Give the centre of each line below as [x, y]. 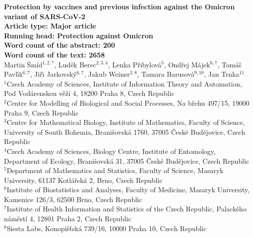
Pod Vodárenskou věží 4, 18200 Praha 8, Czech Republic [89, 93]
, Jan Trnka [222, 74]
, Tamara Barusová [166, 74]
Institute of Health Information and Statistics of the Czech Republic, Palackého [126, 209]
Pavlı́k [14, 74]
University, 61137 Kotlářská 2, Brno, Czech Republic [83, 180]
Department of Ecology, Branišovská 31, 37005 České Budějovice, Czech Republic [127, 161]
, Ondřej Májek [187, 64]
